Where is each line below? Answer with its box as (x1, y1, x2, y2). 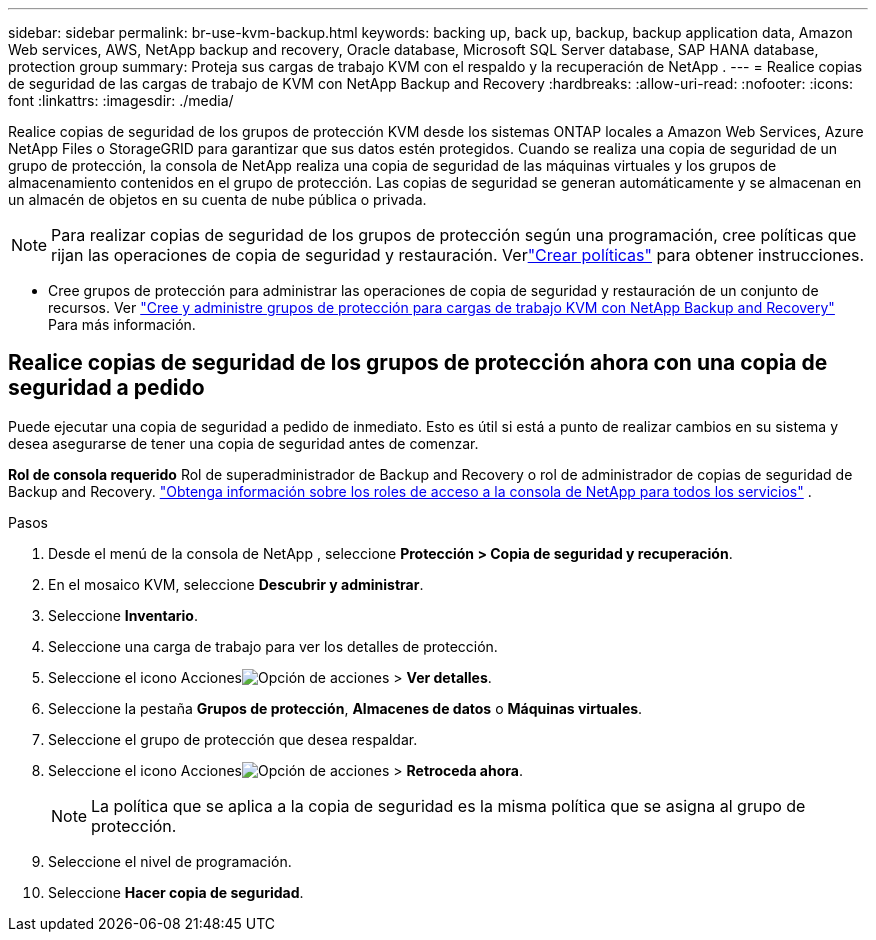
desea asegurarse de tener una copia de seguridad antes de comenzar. (8, 434, 479, 452)
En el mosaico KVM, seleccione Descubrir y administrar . (48, 575, 424, 593)
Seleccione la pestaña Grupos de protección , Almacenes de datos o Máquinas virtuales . (48, 699, 643, 717)
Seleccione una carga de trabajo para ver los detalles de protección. (48, 637, 498, 655)
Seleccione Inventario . (48, 606, 198, 624)
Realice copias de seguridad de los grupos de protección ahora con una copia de (8, 350, 828, 376)
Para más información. (48, 316, 196, 333)
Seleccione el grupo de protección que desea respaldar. (48, 730, 418, 748)
